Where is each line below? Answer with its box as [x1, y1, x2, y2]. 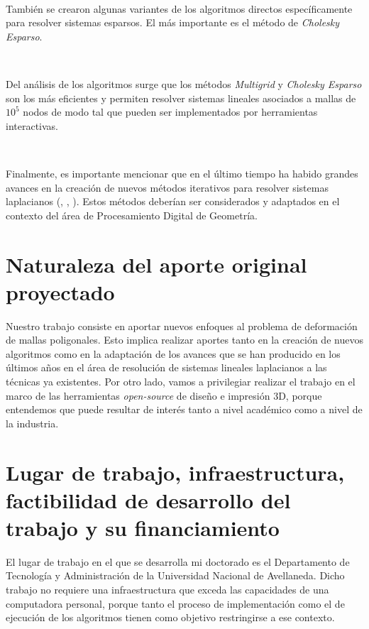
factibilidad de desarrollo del [6, 485, 291, 514]
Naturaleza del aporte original [6, 249, 307, 278]
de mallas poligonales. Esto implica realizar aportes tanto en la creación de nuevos [6, 332, 363, 347]
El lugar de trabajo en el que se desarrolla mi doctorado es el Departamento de [6, 554, 350, 569]
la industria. [6, 415, 59, 430]
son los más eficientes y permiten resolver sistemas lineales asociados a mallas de [6, 90, 356, 105]
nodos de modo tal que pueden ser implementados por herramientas [23, 104, 318, 119]
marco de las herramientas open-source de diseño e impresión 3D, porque [6, 388, 322, 403]
